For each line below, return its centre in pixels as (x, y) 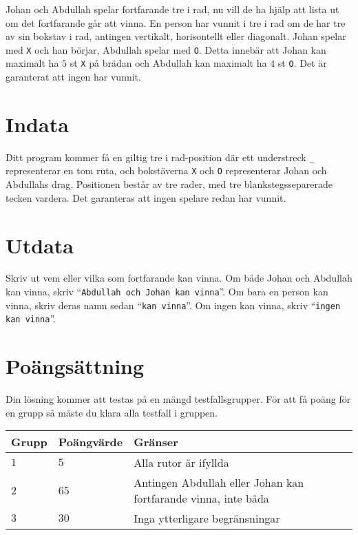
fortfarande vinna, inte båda (201, 499)
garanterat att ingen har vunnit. (73, 77)
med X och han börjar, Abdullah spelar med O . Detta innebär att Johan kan (166, 49)
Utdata (40, 245)
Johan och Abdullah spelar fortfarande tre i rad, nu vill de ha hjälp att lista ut (172, 9)
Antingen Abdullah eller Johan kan (219, 483)
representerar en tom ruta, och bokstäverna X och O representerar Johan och (166, 170)
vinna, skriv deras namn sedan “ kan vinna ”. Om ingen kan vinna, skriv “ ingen (173, 305)
